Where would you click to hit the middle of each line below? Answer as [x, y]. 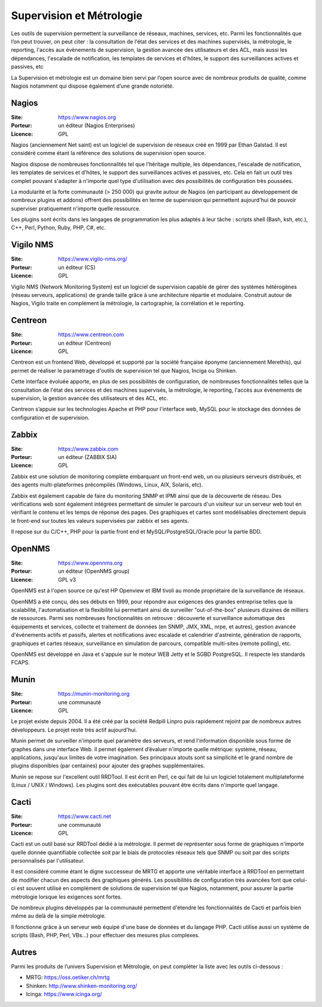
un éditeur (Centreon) [85, 343]
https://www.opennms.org [90, 563]
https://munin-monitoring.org [94, 694]
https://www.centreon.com [91, 334]
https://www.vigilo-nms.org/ [93, 259]
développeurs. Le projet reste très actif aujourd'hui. [74, 730]
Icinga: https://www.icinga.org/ [64, 994]
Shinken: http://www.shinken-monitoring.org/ [81, 986]
